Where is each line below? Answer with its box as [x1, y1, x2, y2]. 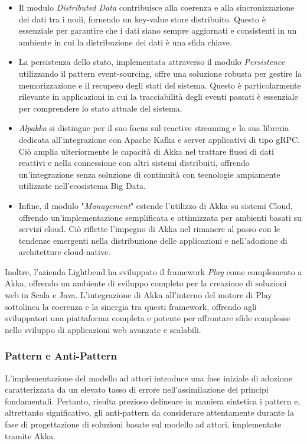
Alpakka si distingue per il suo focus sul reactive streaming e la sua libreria [18, 122, 289, 134]
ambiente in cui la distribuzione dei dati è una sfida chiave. [18, 35, 232, 48]
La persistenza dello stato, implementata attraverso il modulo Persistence [18, 56, 285, 68]
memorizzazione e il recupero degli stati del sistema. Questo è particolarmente [18, 79, 301, 91]
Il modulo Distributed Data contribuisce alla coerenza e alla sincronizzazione [18, 1, 295, 13]
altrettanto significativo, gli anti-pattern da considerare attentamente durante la [5, 406, 294, 419]
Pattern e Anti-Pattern [5, 348, 117, 363]
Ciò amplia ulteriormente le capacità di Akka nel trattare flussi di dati [18, 145, 274, 157]
